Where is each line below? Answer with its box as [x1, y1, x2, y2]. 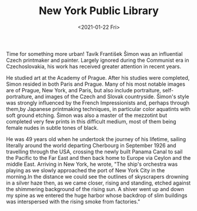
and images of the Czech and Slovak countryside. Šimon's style [34, 93, 189, 100]
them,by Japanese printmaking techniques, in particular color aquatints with [6, 105, 191, 112]
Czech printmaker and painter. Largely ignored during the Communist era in [6, 56, 189, 63]
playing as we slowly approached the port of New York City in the [6, 166, 165, 174]
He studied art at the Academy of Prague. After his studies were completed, [6, 74, 190, 81]
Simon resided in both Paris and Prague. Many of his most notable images [6, 81, 185, 88]
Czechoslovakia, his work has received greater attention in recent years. [6, 63, 181, 70]
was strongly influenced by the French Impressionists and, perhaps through [6, 99, 189, 106]
